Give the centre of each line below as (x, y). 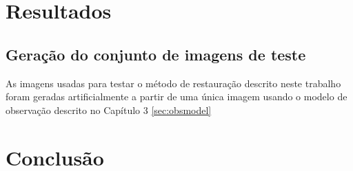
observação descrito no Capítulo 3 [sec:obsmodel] (109, 110)
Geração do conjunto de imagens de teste (156, 54)
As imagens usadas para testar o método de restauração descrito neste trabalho (173, 83)
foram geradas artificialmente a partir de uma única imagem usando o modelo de (176, 96)
